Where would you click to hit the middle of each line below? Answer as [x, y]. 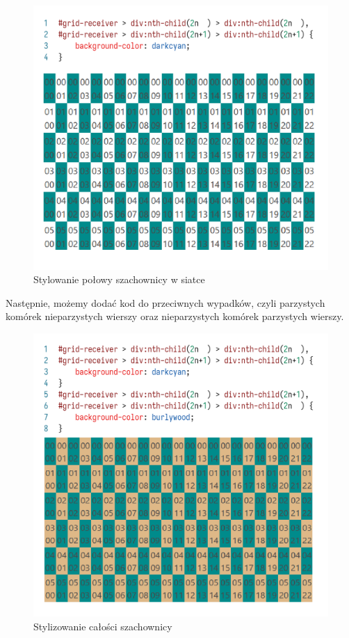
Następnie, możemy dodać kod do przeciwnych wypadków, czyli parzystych [165, 302]
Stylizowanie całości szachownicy [103, 626]
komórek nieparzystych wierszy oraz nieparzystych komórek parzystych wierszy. [175, 316]
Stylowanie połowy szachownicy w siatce [119, 279]
